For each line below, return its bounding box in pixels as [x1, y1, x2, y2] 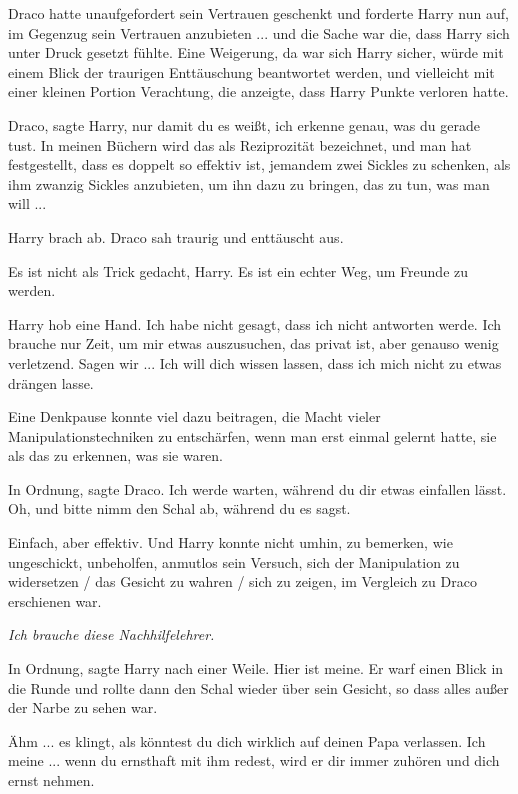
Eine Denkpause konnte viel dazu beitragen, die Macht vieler [8, 406, 381, 427]
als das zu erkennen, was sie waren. [8, 445, 224, 466]
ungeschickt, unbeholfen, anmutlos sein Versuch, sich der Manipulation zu [8, 551, 460, 572]
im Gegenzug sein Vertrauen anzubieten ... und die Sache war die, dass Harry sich [8, 22, 510, 43]
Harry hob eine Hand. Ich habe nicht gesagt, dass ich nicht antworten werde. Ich [8, 313, 502, 334]
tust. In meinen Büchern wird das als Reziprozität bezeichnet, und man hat [8, 134, 472, 155]
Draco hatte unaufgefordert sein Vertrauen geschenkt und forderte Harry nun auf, [8, 3, 509, 23]
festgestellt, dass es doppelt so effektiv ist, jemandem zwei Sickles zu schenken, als [8, 154, 511, 175]
